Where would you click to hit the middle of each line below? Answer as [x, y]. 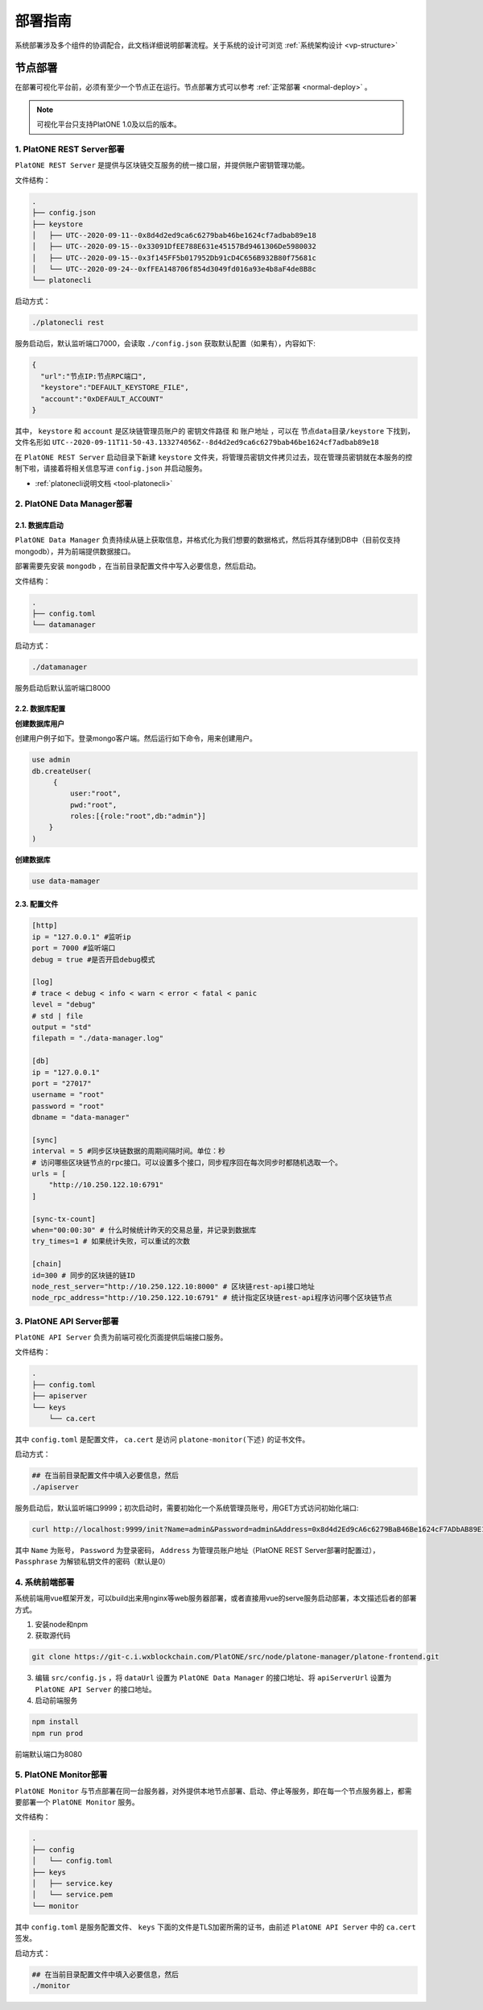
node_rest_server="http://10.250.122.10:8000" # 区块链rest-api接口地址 [173, 1286]
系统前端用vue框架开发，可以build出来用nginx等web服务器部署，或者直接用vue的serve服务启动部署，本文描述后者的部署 [216, 1598]
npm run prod [58, 1733]
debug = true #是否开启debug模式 [93, 959]
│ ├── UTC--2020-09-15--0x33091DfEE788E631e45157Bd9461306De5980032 [174, 247]
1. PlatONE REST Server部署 [70, 149]
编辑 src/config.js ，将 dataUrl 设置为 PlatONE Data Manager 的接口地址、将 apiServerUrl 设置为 [213, 1678]
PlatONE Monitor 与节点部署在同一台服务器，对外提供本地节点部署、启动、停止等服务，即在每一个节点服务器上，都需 [213, 1791]
